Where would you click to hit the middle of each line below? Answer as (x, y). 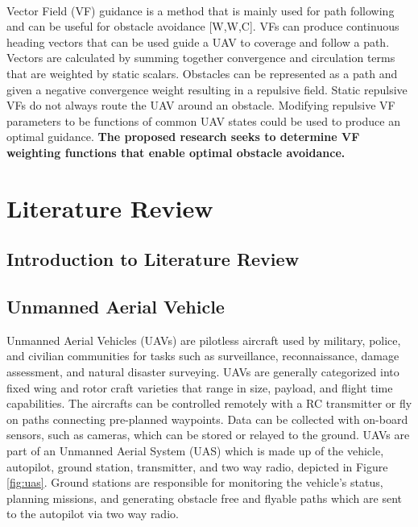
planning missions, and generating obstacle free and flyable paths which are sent (204, 498)
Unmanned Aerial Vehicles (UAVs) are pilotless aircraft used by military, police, (204, 340)
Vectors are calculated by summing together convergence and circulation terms (201, 58)
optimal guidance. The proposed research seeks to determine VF (183, 137)
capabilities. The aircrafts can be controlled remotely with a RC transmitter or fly (209, 403)
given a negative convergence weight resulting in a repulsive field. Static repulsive (207, 89)
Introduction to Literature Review (153, 259)
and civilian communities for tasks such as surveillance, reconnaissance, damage (203, 356)
